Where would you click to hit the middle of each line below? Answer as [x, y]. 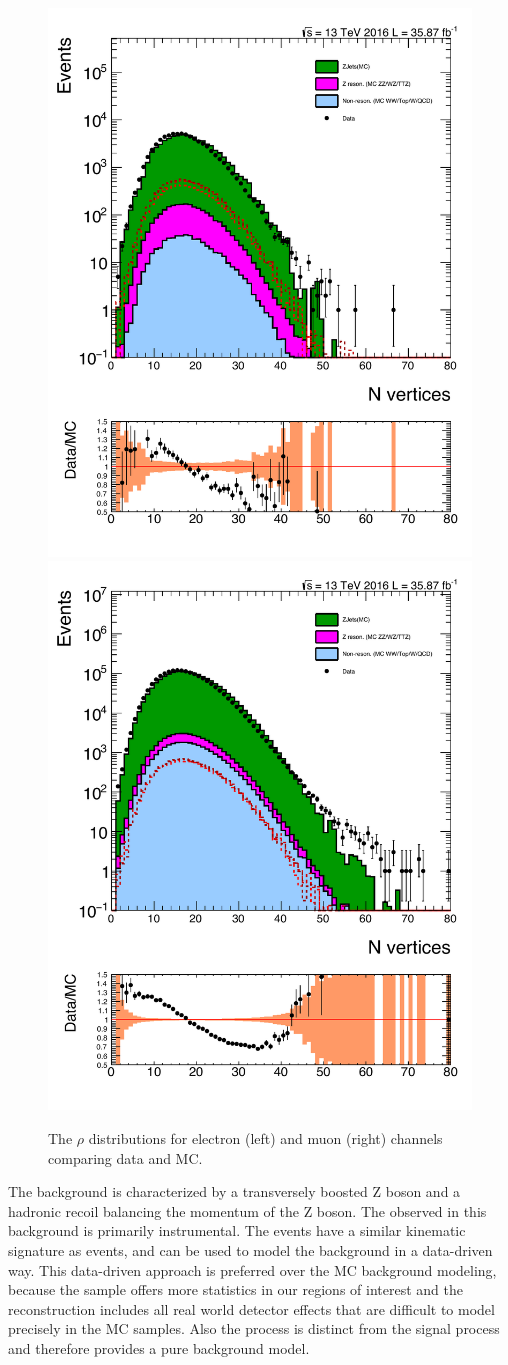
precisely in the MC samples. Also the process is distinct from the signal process [254, 1328]
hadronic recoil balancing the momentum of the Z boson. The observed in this [247, 1210]
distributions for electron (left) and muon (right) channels [265, 1137]
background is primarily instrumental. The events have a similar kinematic [237, 1230]
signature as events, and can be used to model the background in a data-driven [250, 1249]
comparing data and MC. [125, 1157]
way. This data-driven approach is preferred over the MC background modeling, [252, 1269]
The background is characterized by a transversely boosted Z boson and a [234, 1191]
